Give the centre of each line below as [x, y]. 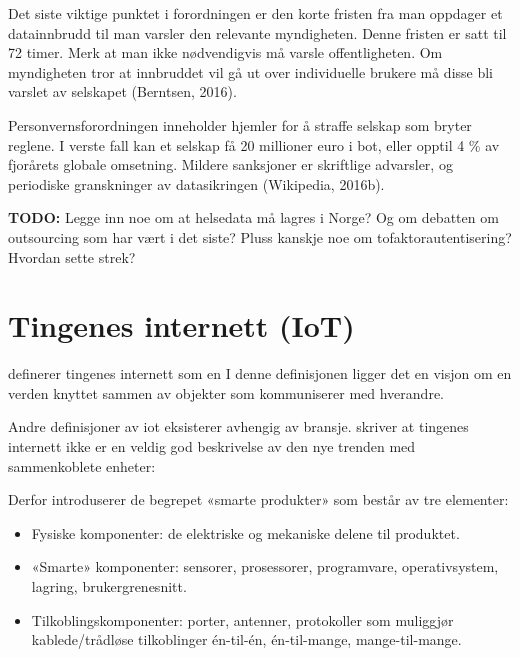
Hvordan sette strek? [72, 256]
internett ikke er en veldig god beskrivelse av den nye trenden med [212, 446]
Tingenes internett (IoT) [181, 325]
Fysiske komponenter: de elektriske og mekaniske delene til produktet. [245, 532]
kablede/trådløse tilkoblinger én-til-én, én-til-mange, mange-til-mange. [246, 639]
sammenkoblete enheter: [82, 465]
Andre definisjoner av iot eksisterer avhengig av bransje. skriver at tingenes [238, 426]
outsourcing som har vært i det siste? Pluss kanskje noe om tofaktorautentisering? [260, 236]
